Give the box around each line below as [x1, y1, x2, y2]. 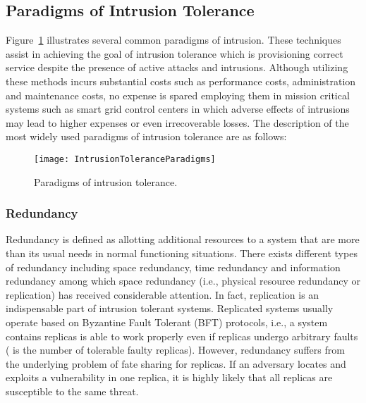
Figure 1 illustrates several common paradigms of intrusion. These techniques [6, 32, 341, 47]
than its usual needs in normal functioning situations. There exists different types [6, 246, 358, 261]
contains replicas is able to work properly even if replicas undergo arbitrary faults [6, 328, 358, 343]
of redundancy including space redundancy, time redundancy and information [6, 259, 341, 274]
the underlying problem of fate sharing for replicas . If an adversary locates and [6, 356, 346, 371]
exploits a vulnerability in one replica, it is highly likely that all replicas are [6, 370, 333, 385]
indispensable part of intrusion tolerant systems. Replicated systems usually [6, 301, 334, 316]
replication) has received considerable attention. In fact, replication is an [6, 287, 319, 302]
